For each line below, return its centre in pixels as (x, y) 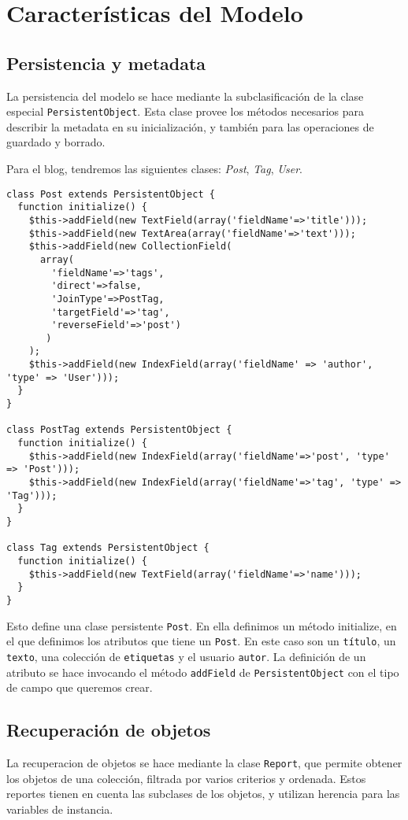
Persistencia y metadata (106, 63)
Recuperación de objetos (109, 730)
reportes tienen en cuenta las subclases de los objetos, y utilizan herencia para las (203, 794)
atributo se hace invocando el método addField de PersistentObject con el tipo (203, 672)
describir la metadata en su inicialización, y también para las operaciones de (190, 126)
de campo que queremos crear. (80, 687)
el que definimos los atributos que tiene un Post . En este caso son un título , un (201, 641)
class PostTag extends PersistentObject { (119, 430)
